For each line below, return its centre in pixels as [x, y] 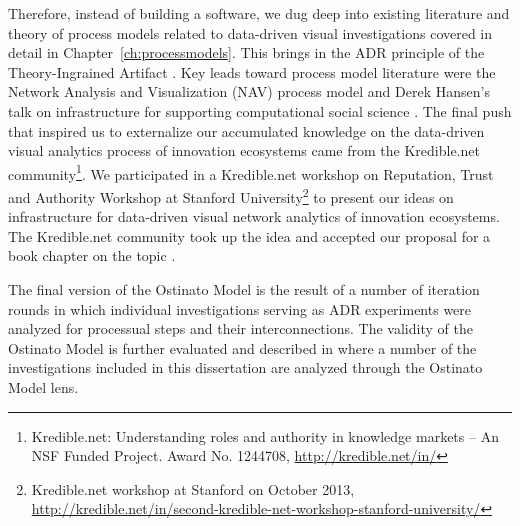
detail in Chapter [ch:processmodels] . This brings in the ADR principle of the [246, 52]
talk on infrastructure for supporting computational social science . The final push [260, 110]
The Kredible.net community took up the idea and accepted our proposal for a [249, 235]
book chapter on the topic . [92, 255]
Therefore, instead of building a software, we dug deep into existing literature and [259, 13]
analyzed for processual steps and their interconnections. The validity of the [240, 328]
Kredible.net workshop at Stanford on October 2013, [193, 488]
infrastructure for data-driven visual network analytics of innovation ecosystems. [254, 216]
